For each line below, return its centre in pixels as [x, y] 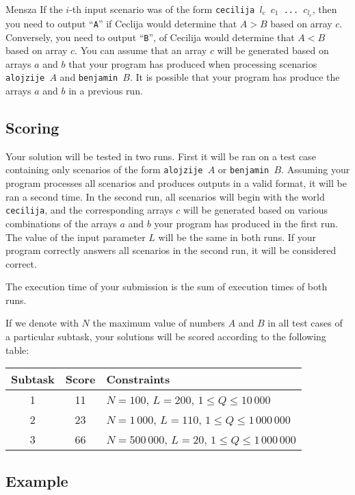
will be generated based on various [256, 210]
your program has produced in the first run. [246, 223]
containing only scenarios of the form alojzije [104, 169]
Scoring [32, 127]
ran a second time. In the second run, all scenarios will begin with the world [165, 196]
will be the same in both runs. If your [237, 237]
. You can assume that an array [141, 50]
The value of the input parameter [76, 237]
